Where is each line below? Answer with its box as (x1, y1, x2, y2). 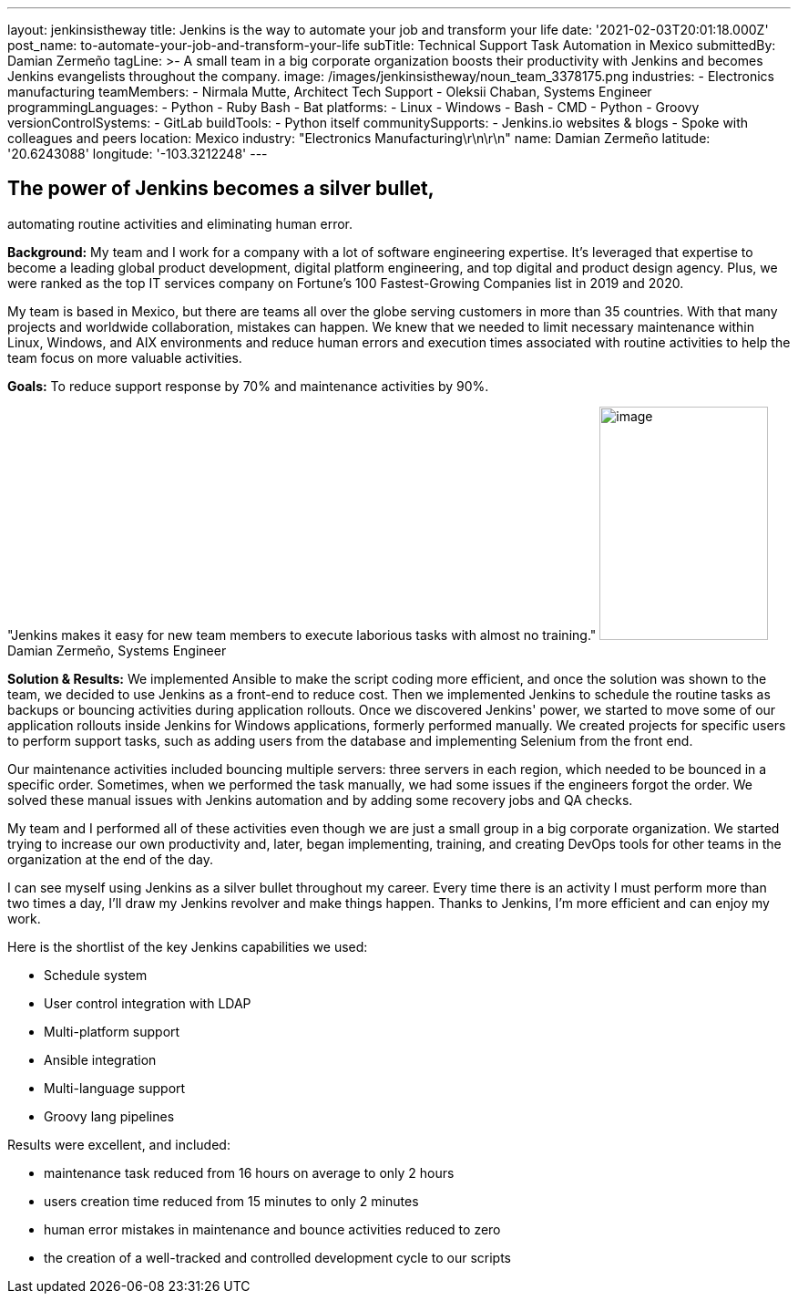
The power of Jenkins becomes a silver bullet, (7, 177, 435, 201)
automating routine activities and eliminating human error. (7, 215, 353, 232)
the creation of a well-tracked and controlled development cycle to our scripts (44, 1249, 511, 1265)
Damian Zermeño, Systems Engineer (7, 642, 227, 658)
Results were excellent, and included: (7, 1136, 230, 1152)
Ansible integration (44, 1051, 157, 1068)
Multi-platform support (44, 1023, 180, 1039)
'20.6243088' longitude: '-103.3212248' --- (7, 146, 268, 161)
